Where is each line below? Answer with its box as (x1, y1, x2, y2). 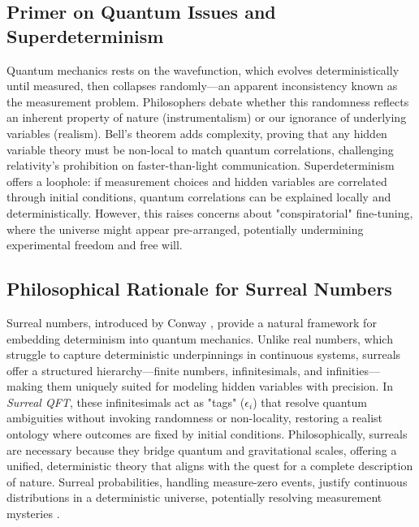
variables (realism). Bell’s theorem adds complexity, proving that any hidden (6, 124, 387, 141)
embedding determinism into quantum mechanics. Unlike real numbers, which (6, 330, 393, 347)
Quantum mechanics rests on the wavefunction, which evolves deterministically (6, 61, 400, 78)
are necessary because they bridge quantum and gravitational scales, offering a (6, 441, 397, 458)
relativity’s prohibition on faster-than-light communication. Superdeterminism (6, 157, 395, 174)
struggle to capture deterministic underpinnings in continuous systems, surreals (6, 346, 401, 363)
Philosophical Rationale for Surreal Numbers (6, 276, 392, 301)
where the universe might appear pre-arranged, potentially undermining (6, 220, 364, 237)
